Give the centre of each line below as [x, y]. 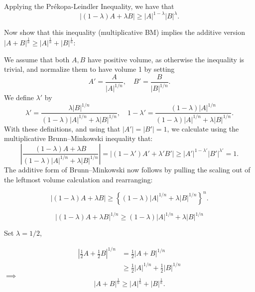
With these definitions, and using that [62, 128]
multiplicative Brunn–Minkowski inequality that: [78, 138]
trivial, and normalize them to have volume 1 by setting [89, 69]
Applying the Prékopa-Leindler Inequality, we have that [89, 6]
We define [19, 97]
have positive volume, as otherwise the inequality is [166, 59]
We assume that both [37, 59]
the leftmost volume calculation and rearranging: [78, 179]
